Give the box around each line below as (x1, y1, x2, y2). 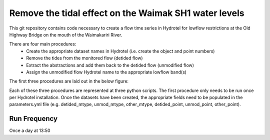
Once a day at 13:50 (9, 127, 50, 133)
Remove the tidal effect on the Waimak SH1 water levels (9, 7, 244, 18)
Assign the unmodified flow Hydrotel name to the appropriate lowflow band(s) (26, 69, 187, 75)
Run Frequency (9, 114, 57, 123)
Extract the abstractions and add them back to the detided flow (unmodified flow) (26, 62, 194, 68)
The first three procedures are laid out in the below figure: (9, 78, 129, 84)
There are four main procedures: (9, 41, 76, 47)
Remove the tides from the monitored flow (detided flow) (26, 55, 143, 61)
